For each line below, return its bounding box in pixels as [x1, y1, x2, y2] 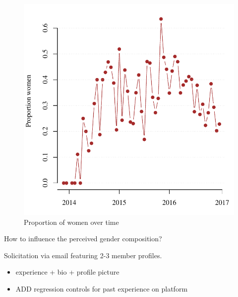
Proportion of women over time [24, 216, 119, 227]
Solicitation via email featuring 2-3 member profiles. [4, 250, 162, 260]
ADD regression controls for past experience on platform [15, 283, 188, 294]
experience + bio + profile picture [15, 267, 119, 277]
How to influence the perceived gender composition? [4, 233, 162, 244]
